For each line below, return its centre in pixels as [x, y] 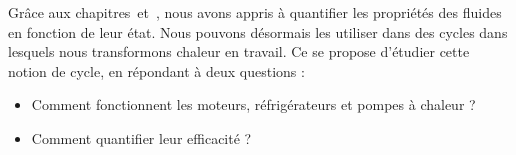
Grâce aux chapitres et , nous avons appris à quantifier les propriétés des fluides [255, 12]
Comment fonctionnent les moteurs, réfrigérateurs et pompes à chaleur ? [253, 104]
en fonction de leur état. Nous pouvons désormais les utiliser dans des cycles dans [258, 31]
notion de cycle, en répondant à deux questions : [156, 70]
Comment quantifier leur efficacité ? [141, 137]
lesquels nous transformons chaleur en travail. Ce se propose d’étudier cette [239, 51]
